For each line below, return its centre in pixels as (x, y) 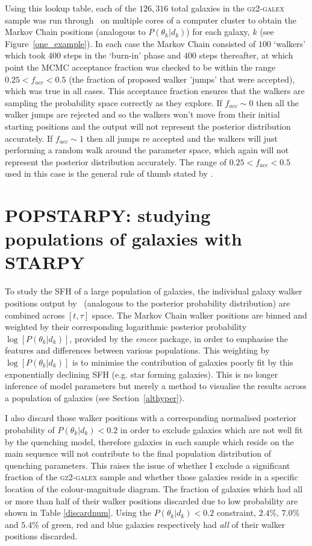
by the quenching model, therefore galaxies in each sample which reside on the (149, 441)
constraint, (236, 513)
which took (25, 55)
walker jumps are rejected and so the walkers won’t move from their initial (142, 114)
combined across (35, 315)
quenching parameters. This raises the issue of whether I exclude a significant (148, 465)
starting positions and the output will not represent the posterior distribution (148, 126)
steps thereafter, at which (246, 55)
